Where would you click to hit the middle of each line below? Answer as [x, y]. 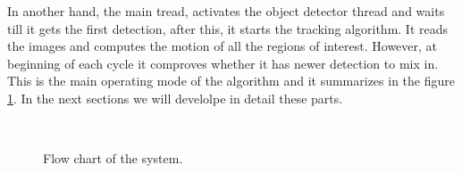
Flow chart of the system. [113, 158]
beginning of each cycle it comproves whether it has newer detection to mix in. [223, 63]
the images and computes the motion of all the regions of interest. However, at [223, 46]
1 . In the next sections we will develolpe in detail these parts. [175, 98]
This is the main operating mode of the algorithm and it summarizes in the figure [231, 81]
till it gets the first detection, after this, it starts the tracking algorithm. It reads [228, 28]
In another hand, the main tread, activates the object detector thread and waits [226, 11]
